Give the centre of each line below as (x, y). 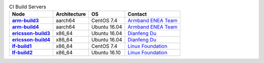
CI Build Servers (28, 7)
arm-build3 (25, 21)
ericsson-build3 (31, 33)
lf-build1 (22, 46)
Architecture (71, 14)
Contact (137, 14)
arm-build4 (25, 27)
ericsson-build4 (31, 40)
